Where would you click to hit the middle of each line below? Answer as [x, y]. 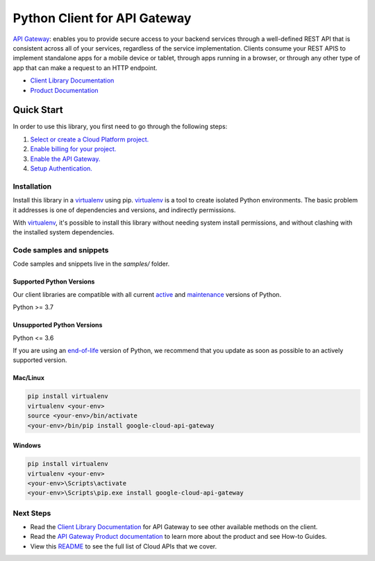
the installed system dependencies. [64, 232]
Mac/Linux [29, 378]
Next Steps [32, 513]
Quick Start [38, 110]
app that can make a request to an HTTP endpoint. [85, 68]
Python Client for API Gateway [102, 18]
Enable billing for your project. [73, 149]
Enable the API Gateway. [65, 159]
